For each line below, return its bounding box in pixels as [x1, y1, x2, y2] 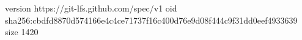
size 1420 [5, 25, 39, 38]
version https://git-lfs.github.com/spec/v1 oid [5, 2, 177, 14]
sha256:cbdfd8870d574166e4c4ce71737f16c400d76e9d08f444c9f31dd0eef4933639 [5, 13, 298, 26]
